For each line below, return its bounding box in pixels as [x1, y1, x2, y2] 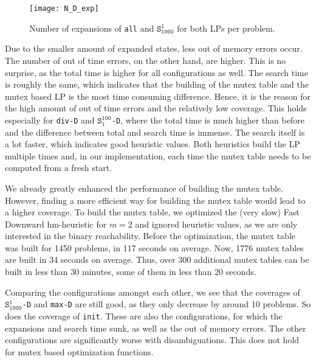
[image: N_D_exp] [29, 4, 99, 13]
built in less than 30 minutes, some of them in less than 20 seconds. [5, 265, 256, 278]
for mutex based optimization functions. [5, 345, 154, 358]
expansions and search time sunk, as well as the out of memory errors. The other [5, 321, 306, 334]
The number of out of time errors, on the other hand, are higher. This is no [5, 54, 286, 66]
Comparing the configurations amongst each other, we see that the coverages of [5, 285, 300, 298]
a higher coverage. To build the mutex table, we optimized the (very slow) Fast [5, 206, 300, 218]
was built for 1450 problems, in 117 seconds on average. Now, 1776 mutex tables [5, 241, 304, 254]
